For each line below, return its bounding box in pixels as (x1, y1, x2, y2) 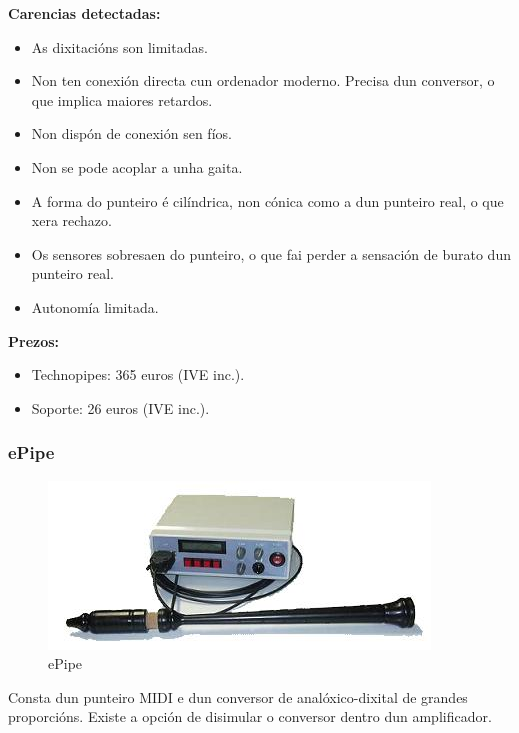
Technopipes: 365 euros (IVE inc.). (31, 364, 245, 385)
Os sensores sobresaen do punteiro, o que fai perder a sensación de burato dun (31, 243, 511, 264)
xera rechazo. (31, 210, 112, 231)
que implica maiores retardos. (31, 89, 213, 110)
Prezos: (8, 330, 60, 351)
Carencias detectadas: (8, 3, 161, 23)
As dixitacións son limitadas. (31, 36, 208, 57)
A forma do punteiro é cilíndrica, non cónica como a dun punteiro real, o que (31, 190, 504, 211)
